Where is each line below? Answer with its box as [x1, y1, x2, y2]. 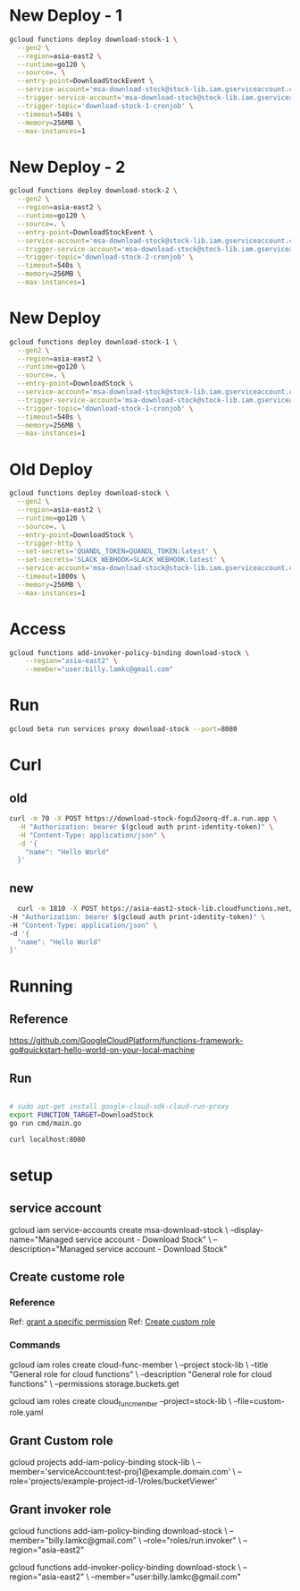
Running [9, 976, 73, 996]
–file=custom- [233, 1395, 286, 1406]
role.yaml [9, 1407, 44, 1418]
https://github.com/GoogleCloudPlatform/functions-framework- [9, 1035, 244, 1046]
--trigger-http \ [17, 539, 82, 548]
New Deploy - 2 [9, 157, 126, 177]
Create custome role [9, 1270, 125, 1285]
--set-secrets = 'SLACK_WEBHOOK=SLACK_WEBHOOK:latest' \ [17, 556, 226, 565]
